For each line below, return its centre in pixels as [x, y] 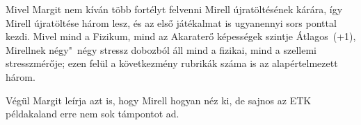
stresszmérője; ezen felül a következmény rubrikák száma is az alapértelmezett [172, 63]
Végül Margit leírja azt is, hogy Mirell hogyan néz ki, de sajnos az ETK [159, 100]
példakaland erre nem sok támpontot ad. [93, 114]
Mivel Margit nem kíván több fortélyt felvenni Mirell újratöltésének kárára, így [174, 9]
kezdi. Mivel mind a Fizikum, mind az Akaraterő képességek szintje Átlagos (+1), [181, 36]
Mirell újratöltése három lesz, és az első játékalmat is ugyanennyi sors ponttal [171, 22]
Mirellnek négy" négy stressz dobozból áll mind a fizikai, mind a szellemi [161, 49]
